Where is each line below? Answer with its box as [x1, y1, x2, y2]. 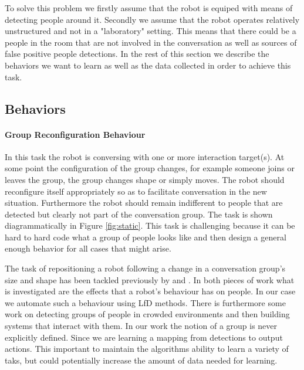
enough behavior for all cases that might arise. [5, 242, 171, 254]
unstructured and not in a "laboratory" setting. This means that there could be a [5, 25, 296, 37]
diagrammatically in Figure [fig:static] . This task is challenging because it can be [5, 219, 295, 232]
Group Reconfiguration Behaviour [5, 128, 146, 140]
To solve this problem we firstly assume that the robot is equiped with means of [5, 2, 293, 13]
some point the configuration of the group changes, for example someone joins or [5, 162, 295, 174]
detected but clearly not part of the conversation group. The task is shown [5, 208, 273, 220]
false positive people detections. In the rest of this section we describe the [5, 47, 269, 60]
